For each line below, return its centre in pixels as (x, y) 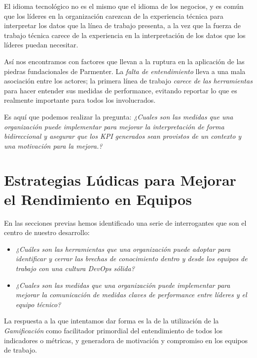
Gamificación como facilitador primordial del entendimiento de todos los (113, 330)
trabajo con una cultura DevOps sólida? (75, 268)
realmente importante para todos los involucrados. (80, 100)
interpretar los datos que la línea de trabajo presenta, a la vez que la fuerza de (122, 25)
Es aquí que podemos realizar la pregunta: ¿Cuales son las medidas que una (119, 116)
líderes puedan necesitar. (41, 45)
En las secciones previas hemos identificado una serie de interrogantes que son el (125, 222)
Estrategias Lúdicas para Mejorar (120, 179)
